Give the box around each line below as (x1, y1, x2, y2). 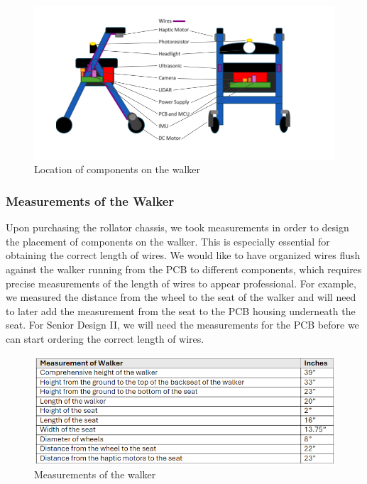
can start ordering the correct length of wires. (6, 331, 204, 346)
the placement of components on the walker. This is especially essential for (6, 233, 330, 248)
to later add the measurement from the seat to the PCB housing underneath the (6, 303, 356, 318)
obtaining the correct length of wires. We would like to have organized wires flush (6, 248, 361, 263)
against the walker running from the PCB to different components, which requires (6, 261, 362, 276)
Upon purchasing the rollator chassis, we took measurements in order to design (6, 220, 349, 235)
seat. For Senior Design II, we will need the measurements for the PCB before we (6, 317, 359, 332)
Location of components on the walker (34, 162, 201, 177)
